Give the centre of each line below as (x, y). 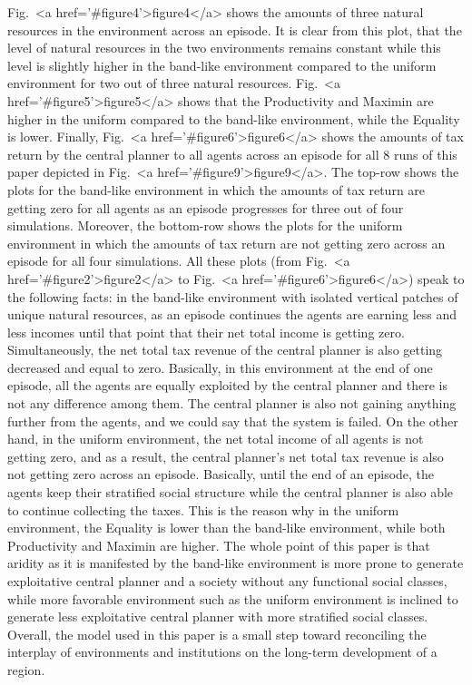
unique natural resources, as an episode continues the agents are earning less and (232, 314)
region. (26, 669)
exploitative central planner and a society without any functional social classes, (227, 581)
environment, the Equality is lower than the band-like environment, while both (226, 528)
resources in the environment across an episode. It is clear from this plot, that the (235, 29)
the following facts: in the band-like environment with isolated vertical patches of (233, 296)
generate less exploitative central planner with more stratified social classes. (218, 616)
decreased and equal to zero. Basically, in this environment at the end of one (220, 367)
